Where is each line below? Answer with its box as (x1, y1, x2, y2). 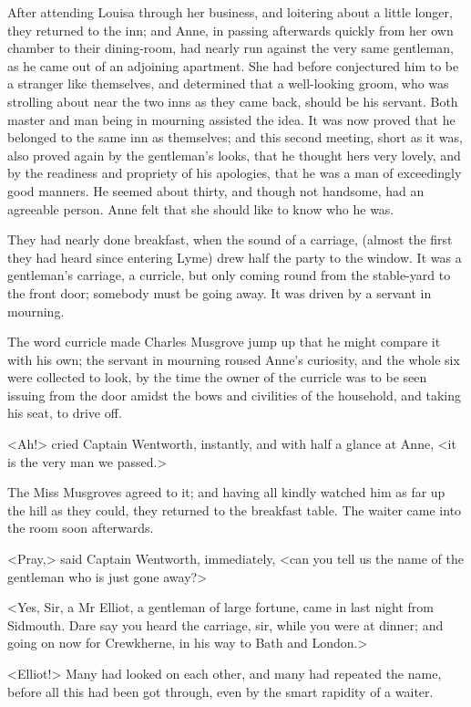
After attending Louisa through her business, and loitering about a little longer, (7, 3, 453, 21)
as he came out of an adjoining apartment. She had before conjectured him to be (7, 56, 459, 75)
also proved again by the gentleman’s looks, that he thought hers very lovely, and (7, 145, 461, 164)
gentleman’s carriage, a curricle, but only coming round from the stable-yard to (7, 265, 451, 285)
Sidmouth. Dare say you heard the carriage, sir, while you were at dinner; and (7, 615, 444, 634)
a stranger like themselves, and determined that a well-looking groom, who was (7, 74, 449, 93)
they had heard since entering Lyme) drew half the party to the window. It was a (7, 247, 462, 266)
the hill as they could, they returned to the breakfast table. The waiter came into (7, 500, 462, 519)
